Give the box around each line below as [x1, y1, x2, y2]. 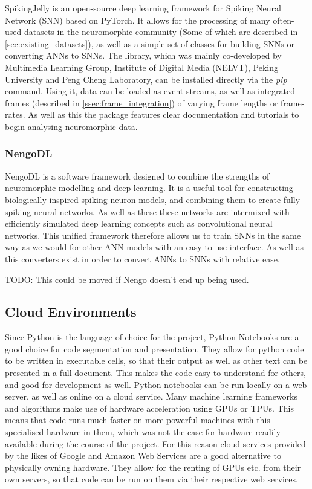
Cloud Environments [5, 302, 137, 321]
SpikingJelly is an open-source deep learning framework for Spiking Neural [5, 2, 281, 14]
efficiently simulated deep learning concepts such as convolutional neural [5, 217, 273, 230]
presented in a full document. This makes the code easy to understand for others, [5, 366, 306, 379]
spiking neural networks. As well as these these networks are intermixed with [5, 205, 290, 218]
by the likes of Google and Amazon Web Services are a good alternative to [5, 449, 281, 462]
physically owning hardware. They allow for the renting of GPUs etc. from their [5, 461, 301, 473]
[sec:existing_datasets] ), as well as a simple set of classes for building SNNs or [5, 37, 294, 50]
